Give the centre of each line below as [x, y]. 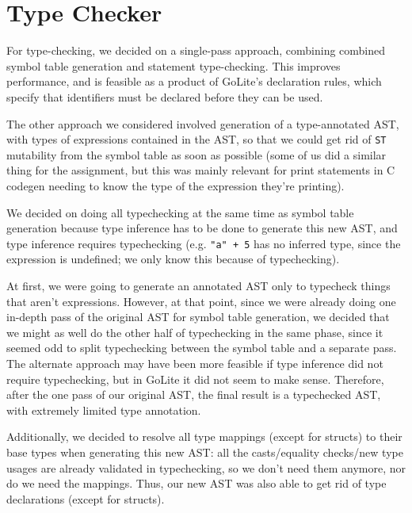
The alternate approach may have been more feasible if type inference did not [195, 363]
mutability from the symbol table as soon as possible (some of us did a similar [196, 154]
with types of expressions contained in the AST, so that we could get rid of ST [196, 139]
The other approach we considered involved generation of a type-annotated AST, [203, 123]
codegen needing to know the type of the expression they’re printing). [175, 185]
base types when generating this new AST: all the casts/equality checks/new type [205, 452]
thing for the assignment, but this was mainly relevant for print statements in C [201, 170]
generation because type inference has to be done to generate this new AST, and [202, 228]
